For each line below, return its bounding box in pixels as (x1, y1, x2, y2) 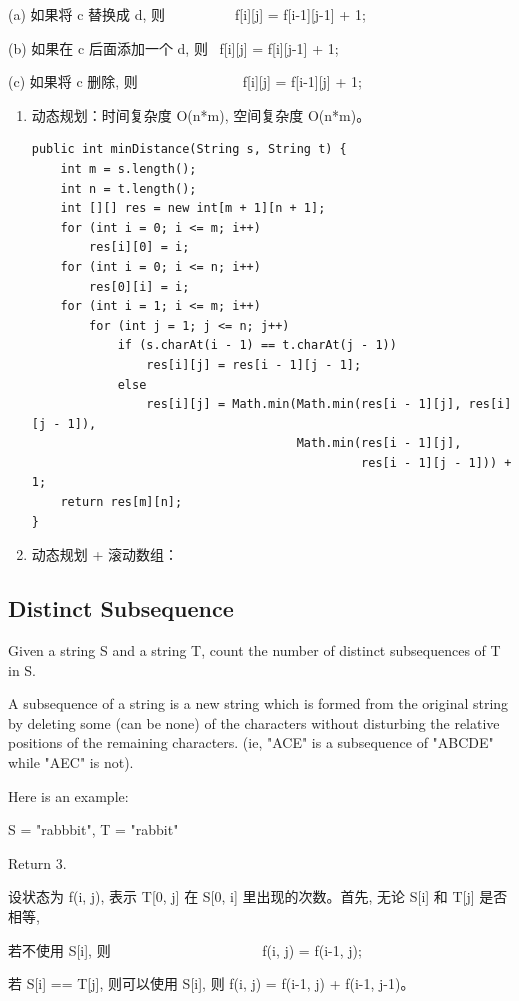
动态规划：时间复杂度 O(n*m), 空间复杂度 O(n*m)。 (31, 104, 371, 125)
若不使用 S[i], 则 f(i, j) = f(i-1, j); (8, 939, 362, 960)
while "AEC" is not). (8, 752, 134, 773)
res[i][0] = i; (89, 240, 190, 255)
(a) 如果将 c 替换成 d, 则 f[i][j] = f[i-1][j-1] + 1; (8, 4, 366, 24)
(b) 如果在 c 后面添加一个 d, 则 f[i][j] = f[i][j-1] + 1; (8, 37, 339, 58)
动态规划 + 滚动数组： (31, 544, 179, 565)
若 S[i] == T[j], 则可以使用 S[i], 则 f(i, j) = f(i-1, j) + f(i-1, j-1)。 (8, 973, 415, 994)
